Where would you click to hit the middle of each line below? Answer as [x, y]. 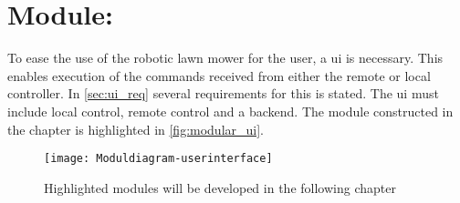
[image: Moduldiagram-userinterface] [158, 159]
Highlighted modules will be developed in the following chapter [220, 187]
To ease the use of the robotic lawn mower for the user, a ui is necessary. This [225, 58]
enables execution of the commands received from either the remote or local [219, 75]
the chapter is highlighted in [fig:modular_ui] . [136, 129]
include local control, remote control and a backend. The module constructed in [230, 111]
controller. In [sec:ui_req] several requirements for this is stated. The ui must [223, 93]
